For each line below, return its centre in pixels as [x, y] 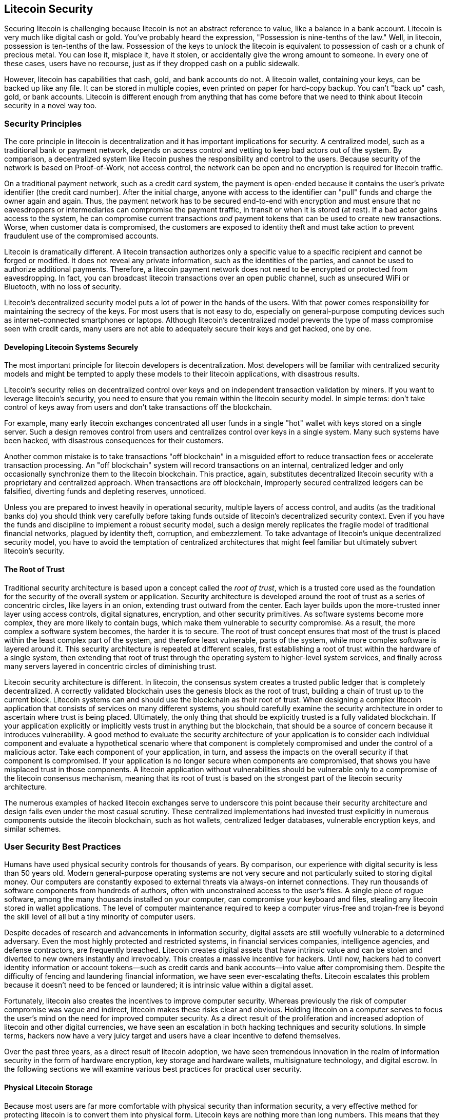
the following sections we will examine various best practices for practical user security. [153, 1069]
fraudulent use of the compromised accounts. [82, 236]
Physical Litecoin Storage [48, 1087]
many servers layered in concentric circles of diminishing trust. [110, 666]
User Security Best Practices [63, 846]
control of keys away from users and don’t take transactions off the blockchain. [138, 407]
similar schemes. [33, 829]
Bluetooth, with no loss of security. [63, 287]
